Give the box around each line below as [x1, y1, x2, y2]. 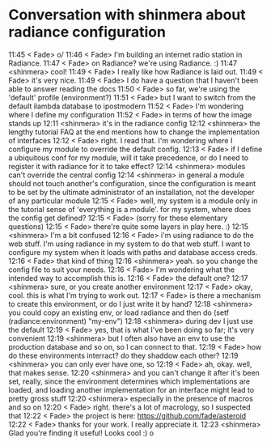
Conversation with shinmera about [8, 6, 247, 24]
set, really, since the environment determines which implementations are [8, 376, 251, 386]
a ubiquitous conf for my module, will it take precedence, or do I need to [8, 152, 249, 163]
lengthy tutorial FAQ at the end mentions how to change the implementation [8, 127, 260, 137]
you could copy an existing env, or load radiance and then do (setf [8, 308, 229, 317]
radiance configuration [8, 23, 166, 41]
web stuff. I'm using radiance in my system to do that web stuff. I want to [8, 239, 251, 248]
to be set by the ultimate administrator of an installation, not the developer [8, 187, 255, 197]
